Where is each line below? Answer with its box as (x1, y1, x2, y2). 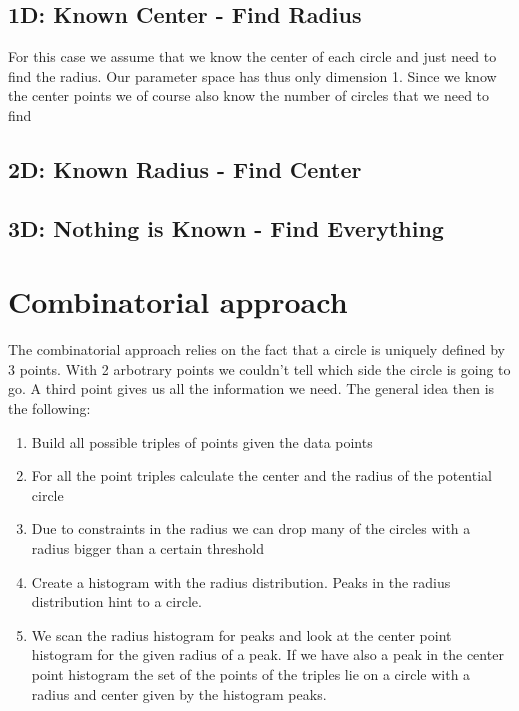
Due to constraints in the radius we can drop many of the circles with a (31, 518, 471, 539)
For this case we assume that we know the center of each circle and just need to (8, 46, 497, 67)
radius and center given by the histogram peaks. (31, 683, 327, 704)
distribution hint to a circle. (31, 591, 202, 612)
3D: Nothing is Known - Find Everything (8, 212, 444, 243)
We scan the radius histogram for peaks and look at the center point (31, 624, 452, 645)
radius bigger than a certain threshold (31, 538, 264, 559)
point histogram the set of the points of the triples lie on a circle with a (31, 663, 471, 684)
